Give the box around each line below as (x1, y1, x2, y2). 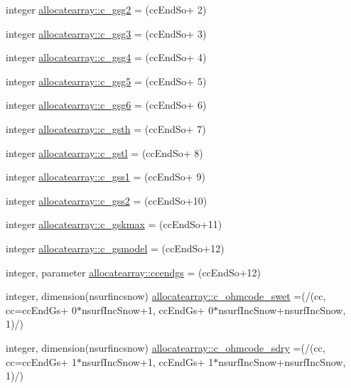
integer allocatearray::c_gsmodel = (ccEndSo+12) (6, 240, 225, 255)
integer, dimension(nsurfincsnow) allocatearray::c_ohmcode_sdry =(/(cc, (6, 340, 325, 355)
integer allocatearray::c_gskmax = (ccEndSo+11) (6, 217, 222, 232)
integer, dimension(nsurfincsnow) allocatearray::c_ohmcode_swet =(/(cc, (6, 289, 326, 303)
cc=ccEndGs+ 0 (6, 302, 77, 317)
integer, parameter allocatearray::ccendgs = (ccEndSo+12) (6, 264, 261, 279)
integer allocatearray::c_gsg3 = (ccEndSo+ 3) (6, 26, 207, 41)
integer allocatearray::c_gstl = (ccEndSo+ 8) (6, 145, 203, 160)
